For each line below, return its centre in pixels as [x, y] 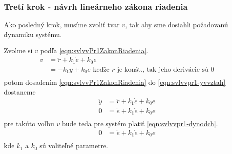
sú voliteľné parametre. [74, 145]
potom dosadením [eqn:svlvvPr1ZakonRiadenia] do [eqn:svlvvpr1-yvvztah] [115, 82]
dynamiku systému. [33, 34]
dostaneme [20, 92]
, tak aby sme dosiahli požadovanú [177, 25]
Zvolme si [18, 50]
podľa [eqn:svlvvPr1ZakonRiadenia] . [94, 50]
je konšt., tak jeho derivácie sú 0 [166, 69]
